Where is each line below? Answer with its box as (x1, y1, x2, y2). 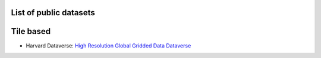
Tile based (11, 26, 51, 36)
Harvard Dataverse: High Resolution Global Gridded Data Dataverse (26, 42, 191, 49)
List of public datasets (11, 8, 95, 18)
